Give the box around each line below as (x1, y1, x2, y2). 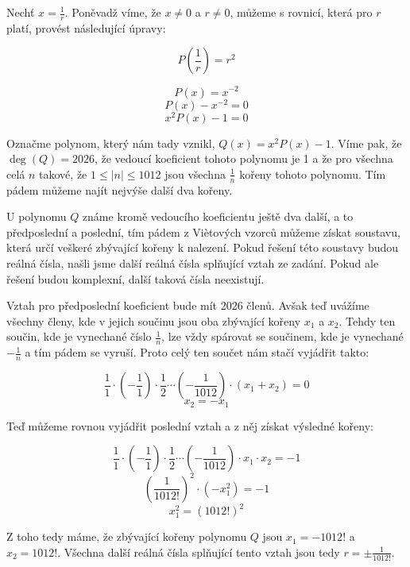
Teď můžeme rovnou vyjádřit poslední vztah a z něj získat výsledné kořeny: (6, 417, 373, 434)
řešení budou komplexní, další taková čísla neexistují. (6, 270, 265, 287)
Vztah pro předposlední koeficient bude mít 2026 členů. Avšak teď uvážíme (6, 297, 369, 314)
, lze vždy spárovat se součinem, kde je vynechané (161, 328, 404, 345)
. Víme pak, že (331, 134, 402, 151)
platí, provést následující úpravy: (6, 19, 166, 36)
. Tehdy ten (338, 312, 396, 329)
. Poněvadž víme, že (64, 4, 161, 20)
